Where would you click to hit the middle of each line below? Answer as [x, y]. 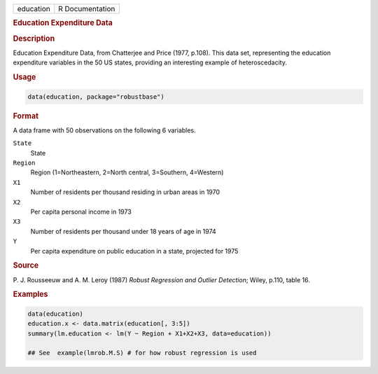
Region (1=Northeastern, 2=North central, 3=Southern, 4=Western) [127, 172]
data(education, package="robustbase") [96, 97]
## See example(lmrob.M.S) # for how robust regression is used [142, 353]
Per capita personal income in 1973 [81, 212]
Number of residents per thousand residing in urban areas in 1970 [125, 192]
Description [34, 39]
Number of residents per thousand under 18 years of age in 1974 [123, 231]
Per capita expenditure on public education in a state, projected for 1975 [134, 251]
